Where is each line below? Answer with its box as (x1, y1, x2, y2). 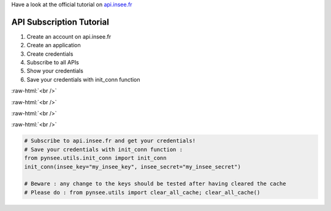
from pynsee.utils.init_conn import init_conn (24, 155, 167, 162)
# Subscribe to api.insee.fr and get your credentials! (24, 137, 196, 144)
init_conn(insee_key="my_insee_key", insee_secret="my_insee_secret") (24, 163, 242, 170)
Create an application (26, 42, 81, 49)
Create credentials (26, 50, 74, 58)
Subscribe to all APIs (26, 59, 79, 66)
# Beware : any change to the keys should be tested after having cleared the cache (24, 180, 286, 187)
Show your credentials (26, 67, 84, 75)
